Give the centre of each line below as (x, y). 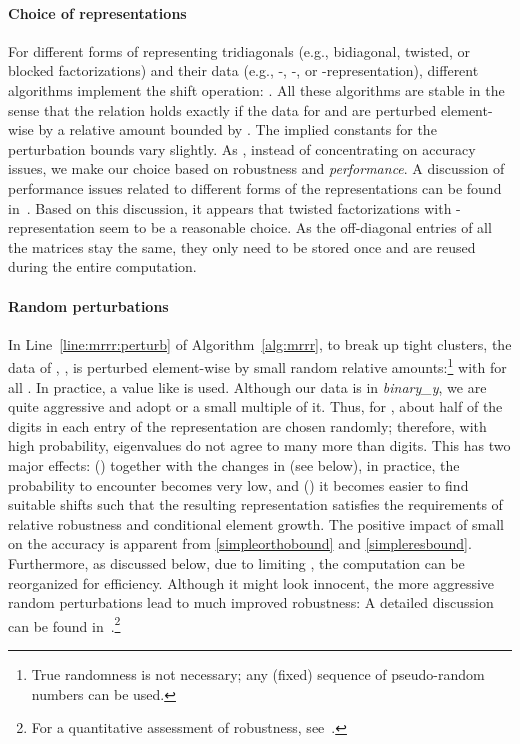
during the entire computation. (102, 266)
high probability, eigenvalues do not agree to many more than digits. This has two (259, 445)
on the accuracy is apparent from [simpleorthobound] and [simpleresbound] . (240, 543)
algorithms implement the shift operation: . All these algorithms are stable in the (256, 89)
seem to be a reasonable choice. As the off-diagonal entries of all (295, 227)
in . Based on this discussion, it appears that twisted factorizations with (230, 207)
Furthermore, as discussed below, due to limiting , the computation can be (236, 562)
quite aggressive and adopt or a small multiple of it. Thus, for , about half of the (255, 406)
